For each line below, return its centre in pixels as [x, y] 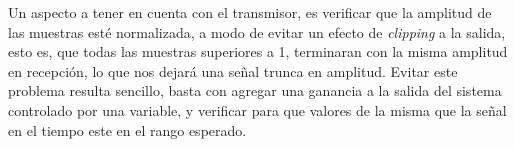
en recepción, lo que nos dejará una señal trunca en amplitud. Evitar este [233, 70]
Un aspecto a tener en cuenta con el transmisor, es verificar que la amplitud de [250, 12]
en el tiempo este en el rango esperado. [127, 129]
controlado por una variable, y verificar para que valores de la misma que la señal [257, 109]
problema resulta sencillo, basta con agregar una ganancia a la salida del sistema [255, 90]
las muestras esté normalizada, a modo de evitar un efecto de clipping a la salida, [257, 31]
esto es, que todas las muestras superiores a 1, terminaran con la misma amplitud [258, 51]
